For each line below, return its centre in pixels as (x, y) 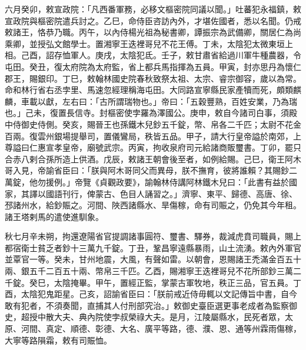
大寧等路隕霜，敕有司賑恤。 (58, 340)
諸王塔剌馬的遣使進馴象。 (54, 216)
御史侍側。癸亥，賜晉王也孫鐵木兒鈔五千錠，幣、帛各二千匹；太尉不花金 (161, 124)
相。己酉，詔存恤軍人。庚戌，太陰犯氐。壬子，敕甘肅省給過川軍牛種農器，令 (153, 55)
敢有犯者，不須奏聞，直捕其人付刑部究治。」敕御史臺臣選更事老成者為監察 (147, 305)
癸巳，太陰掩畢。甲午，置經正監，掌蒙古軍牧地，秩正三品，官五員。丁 (165, 282)
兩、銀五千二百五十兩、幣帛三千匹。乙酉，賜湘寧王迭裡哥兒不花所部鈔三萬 (149, 271)
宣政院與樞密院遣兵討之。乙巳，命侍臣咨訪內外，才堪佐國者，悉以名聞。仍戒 (153, 20)
